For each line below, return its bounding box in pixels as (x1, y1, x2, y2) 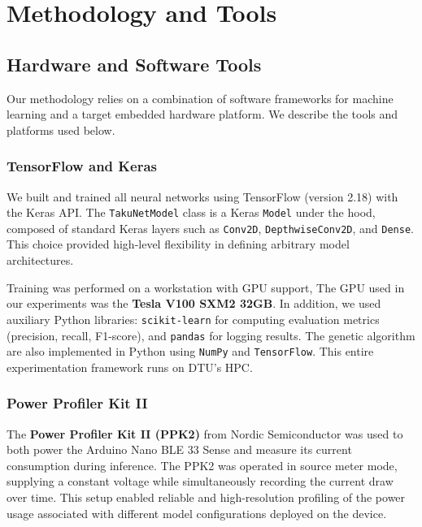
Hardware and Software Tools (7, 51, 262, 76)
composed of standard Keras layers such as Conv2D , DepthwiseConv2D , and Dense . (7, 219, 414, 236)
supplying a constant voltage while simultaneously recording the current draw (7, 473, 394, 490)
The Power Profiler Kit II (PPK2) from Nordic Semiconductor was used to (7, 425, 403, 442)
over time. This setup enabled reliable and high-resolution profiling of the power (7, 489, 406, 506)
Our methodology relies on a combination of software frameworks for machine (7, 89, 394, 106)
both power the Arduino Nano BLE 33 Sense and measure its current (7, 441, 352, 458)
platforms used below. (7, 121, 115, 138)
